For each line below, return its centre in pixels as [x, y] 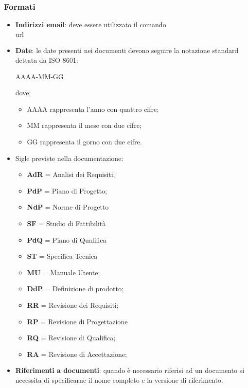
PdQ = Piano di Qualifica [67, 239]
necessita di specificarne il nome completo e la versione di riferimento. [119, 379]
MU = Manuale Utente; [63, 272]
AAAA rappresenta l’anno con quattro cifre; [93, 109]
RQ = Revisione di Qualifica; [71, 338]
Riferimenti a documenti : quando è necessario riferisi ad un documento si [130, 370]
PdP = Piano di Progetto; [67, 190]
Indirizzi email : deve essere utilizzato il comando [91, 25]
